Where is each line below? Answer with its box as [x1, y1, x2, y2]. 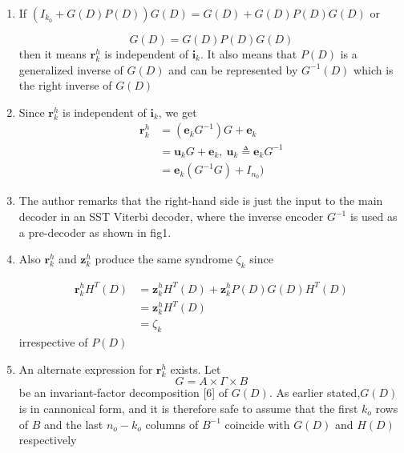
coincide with [224, 415, 290, 432]
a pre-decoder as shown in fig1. [18, 223, 172, 240]
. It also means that [200, 46, 297, 62]
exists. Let [170, 360, 221, 377]
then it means [18, 46, 87, 62]
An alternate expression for [18, 360, 153, 377]
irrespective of [18, 334, 88, 351]
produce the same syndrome [95, 251, 232, 267]
